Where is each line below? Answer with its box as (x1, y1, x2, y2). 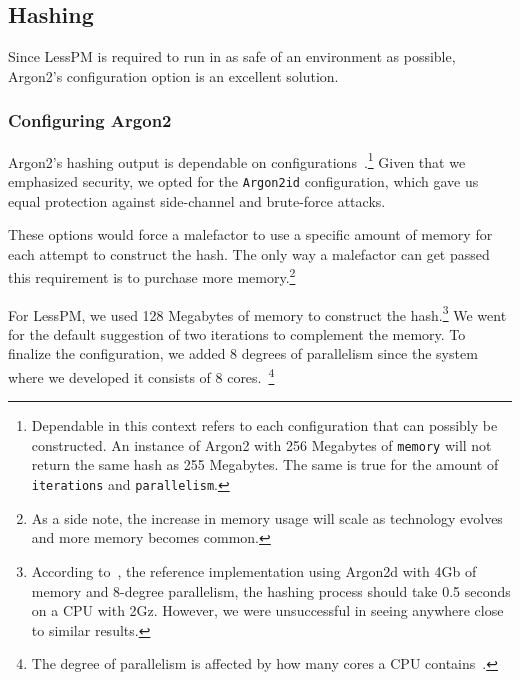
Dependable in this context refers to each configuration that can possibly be (31, 415, 498, 436)
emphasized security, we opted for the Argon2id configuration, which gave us (8, 170, 479, 191)
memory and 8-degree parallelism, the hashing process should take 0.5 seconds (31, 580, 511, 601)
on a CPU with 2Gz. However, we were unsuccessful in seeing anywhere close (31, 600, 504, 621)
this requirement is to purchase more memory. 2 (8, 264, 296, 287)
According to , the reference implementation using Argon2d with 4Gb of (31, 560, 477, 581)
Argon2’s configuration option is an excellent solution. (8, 65, 339, 86)
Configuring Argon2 (8, 108, 172, 133)
